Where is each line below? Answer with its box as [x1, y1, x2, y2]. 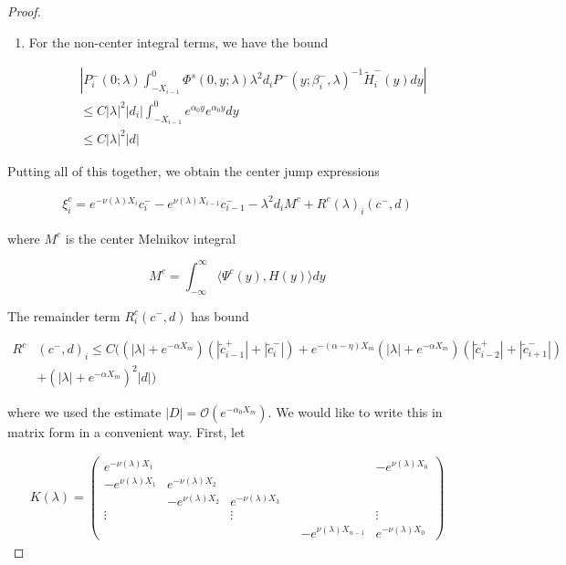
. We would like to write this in [267, 402, 443, 421]
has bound [191, 306, 249, 325]
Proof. [7, 2, 41, 20]
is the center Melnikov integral [65, 228, 236, 247]
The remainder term [7, 306, 121, 325]
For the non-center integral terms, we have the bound [28, 32, 329, 51]
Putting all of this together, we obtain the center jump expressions [7, 161, 380, 180]
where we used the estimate [7, 402, 162, 421]
